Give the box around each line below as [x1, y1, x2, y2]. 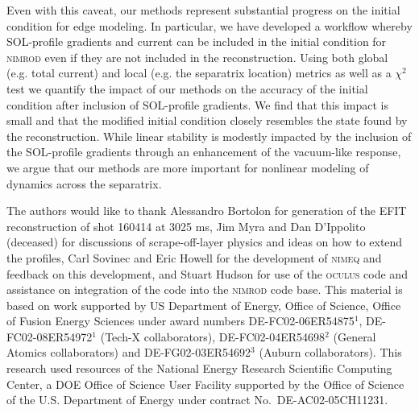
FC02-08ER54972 [6, 328, 93, 345]
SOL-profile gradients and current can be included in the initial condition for [6, 33, 387, 50]
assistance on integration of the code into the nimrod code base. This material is [6, 281, 403, 298]
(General [333, 328, 376, 345]
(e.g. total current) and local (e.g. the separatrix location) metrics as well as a [6, 64, 392, 81]
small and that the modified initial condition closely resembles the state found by [6, 112, 408, 129]
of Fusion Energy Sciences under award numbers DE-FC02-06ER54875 [6, 312, 355, 329]
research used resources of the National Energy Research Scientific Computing [6, 360, 392, 377]
